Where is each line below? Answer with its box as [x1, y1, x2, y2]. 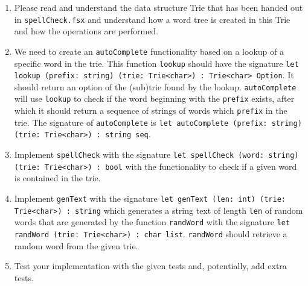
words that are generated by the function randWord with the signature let [14, 216, 290, 228]
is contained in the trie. [14, 172, 101, 184]
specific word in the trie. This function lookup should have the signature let [14, 57, 299, 69]
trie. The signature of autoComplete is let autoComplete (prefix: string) [14, 116, 302, 128]
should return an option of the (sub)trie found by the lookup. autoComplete [14, 80, 297, 93]
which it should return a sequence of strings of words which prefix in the [14, 104, 287, 117]
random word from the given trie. [14, 239, 138, 252]
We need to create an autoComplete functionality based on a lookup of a [14, 45, 284, 57]
